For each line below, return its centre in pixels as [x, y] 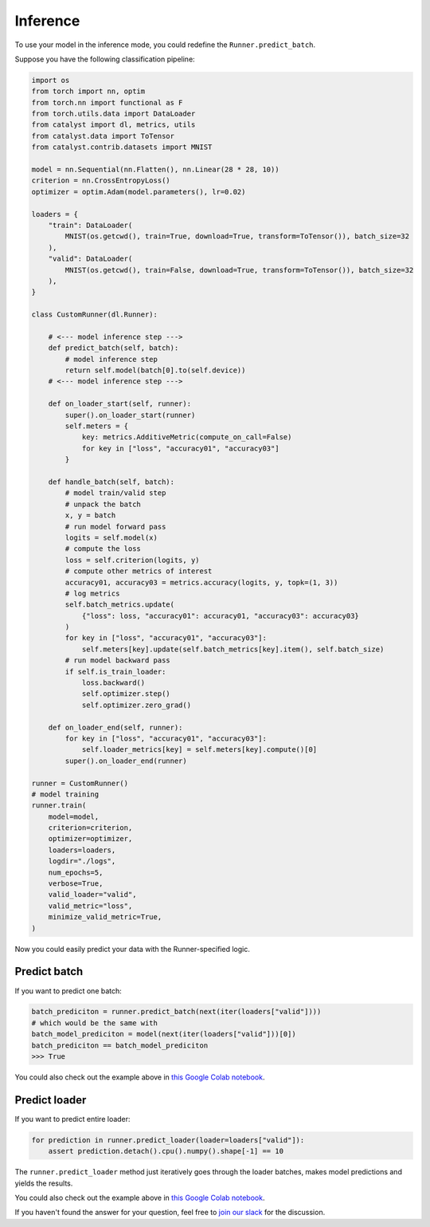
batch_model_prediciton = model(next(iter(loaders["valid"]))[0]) [164, 1034]
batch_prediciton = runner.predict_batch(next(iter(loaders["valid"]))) [176, 1012]
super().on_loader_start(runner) [130, 415]
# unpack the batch [103, 504]
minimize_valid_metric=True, [105, 917]
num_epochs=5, [76, 872]
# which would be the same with [95, 1023]
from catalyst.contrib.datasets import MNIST [122, 147]
